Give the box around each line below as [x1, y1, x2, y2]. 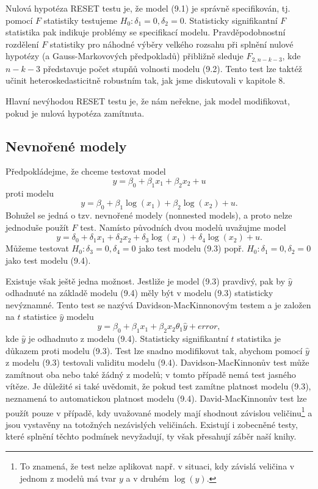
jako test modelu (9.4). [5, 253, 91, 266]
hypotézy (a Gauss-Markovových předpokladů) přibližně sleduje [5, 49, 244, 62]
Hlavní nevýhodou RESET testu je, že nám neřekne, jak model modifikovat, [5, 95, 290, 107]
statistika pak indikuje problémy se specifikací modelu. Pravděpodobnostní [5, 26, 286, 38]
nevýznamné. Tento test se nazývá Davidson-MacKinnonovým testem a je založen [5, 298, 311, 311]
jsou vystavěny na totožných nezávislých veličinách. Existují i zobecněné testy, [5, 418, 298, 430]
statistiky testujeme [43, 13, 118, 26]
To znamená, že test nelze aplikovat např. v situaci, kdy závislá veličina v [20, 459, 295, 472]
